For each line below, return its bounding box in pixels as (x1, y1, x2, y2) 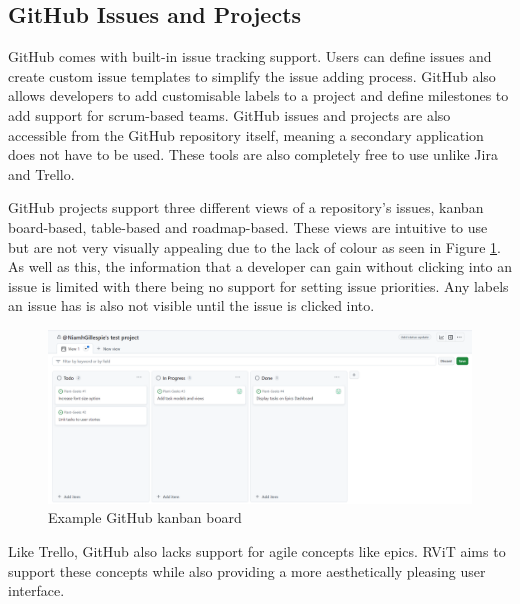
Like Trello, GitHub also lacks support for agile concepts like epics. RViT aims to (8, 541, 506, 562)
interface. (8, 580, 65, 601)
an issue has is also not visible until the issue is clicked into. (8, 295, 375, 316)
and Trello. (8, 163, 75, 184)
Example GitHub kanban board (48, 507, 242, 528)
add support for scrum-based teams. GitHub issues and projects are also (8, 104, 451, 125)
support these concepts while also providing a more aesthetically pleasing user (8, 560, 486, 581)
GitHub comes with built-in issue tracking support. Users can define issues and (8, 46, 492, 67)
